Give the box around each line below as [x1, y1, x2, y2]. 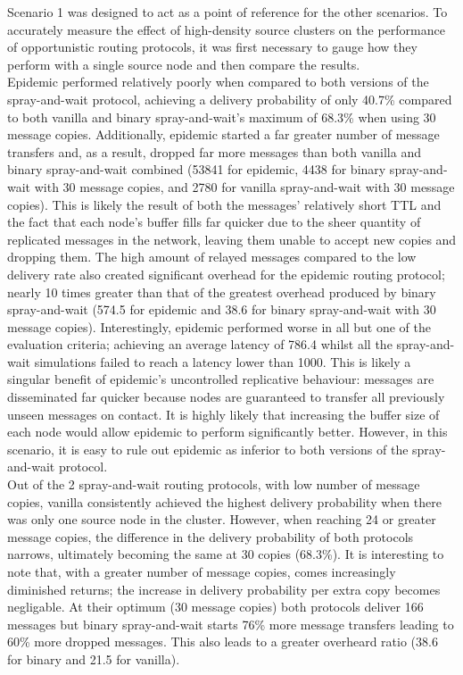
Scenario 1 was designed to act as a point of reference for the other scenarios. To [7, 3, 448, 21]
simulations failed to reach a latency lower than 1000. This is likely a [34, 352, 411, 371]
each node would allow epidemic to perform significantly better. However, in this [7, 422, 448, 441]
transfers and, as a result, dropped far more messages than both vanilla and [7, 142, 421, 161]
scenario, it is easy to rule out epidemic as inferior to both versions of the [7, 439, 409, 458]
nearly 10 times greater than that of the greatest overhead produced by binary [7, 282, 436, 301]
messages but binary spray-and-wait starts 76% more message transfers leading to [7, 614, 454, 633]
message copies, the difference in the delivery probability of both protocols [7, 527, 414, 546]
